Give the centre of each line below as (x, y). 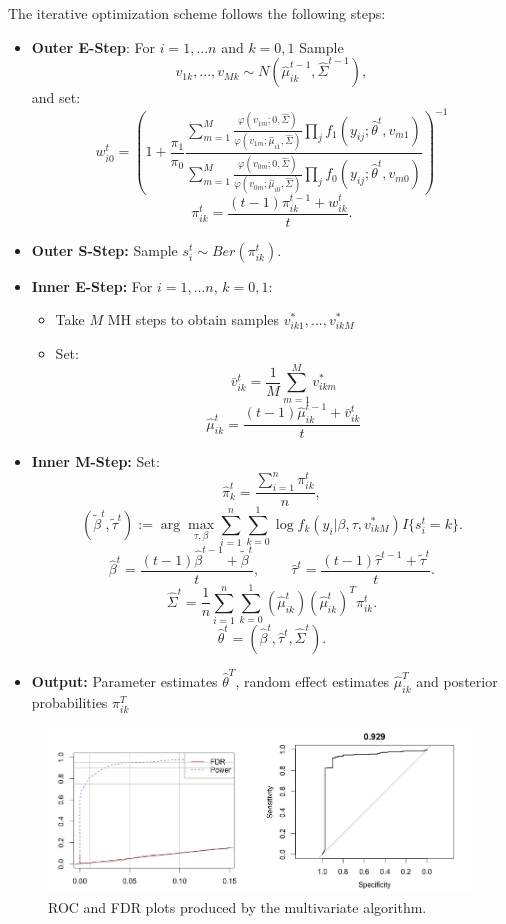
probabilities (69, 701)
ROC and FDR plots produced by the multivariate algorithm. (237, 907)
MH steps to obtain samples (193, 319)
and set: (56, 97)
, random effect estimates (312, 680)
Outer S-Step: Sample (104, 249)
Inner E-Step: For (92, 285)
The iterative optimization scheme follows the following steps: (197, 13)
